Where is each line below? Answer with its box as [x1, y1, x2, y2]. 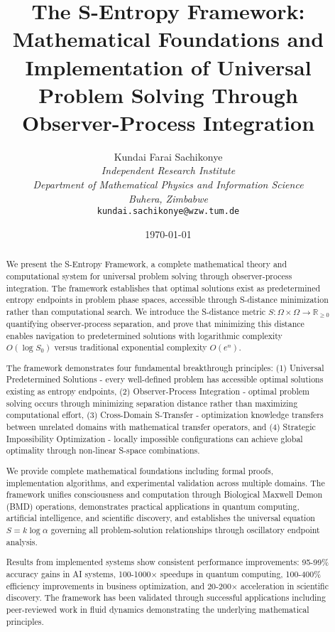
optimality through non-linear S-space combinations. [6, 444, 200, 456]
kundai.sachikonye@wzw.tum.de [97, 206, 240, 217]
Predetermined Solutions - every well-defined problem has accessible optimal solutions [6, 373, 324, 385]
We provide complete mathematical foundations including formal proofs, [6, 464, 273, 476]
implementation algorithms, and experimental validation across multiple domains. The [6, 476, 325, 488]
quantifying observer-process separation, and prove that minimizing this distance [6, 317, 304, 329]
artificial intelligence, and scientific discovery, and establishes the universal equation [6, 512, 315, 524]
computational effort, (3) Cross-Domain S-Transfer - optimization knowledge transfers [6, 409, 324, 421]
